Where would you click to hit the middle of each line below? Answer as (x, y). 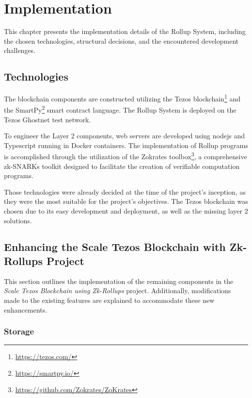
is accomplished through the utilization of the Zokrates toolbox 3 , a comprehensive (126, 156)
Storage (19, 331)
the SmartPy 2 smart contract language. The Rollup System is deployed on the (120, 109)
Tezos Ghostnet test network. (47, 119)
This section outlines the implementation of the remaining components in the (119, 281)
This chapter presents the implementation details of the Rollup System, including (125, 31)
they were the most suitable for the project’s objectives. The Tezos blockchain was (126, 201)
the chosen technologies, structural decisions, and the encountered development (121, 41)
